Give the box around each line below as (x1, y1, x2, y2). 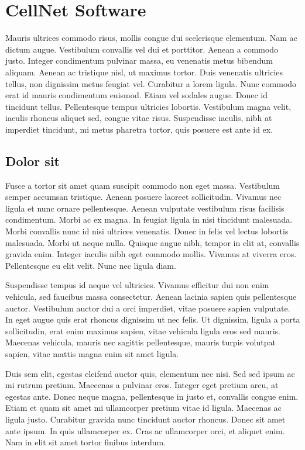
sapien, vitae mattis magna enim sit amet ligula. (5, 347, 179, 359)
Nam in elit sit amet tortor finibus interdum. (5, 436, 166, 448)
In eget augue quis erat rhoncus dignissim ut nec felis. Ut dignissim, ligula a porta (5, 313, 300, 326)
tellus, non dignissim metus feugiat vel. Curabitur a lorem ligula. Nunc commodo (5, 77, 297, 89)
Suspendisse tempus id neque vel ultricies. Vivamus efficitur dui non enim (5, 279, 269, 291)
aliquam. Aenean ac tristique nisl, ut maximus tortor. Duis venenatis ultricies (5, 65, 283, 78)
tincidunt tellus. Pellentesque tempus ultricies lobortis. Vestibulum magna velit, (5, 100, 292, 112)
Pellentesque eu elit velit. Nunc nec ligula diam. (5, 259, 176, 271)
